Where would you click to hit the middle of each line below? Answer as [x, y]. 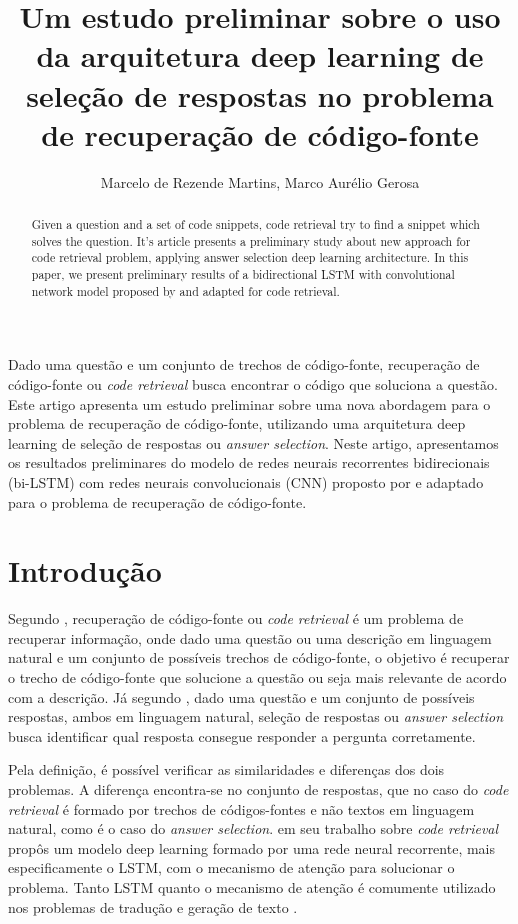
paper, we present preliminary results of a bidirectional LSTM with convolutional [243, 274]
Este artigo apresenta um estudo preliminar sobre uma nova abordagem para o [249, 403]
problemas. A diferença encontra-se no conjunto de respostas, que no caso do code [258, 788]
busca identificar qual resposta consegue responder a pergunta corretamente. [242, 735]
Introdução [85, 570]
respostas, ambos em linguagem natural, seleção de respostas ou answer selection [256, 716]
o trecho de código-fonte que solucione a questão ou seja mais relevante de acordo [257, 677]
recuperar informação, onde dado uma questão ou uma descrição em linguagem [250, 637]
